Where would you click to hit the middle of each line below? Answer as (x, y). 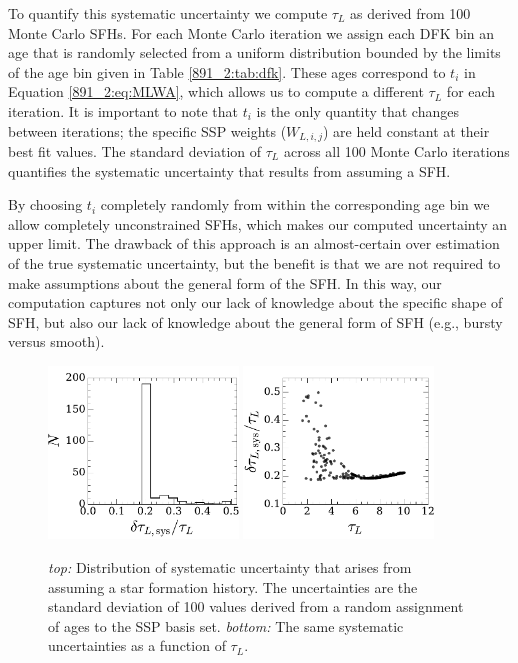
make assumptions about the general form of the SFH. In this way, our (225, 282)
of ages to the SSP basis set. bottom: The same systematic (226, 625)
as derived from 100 (410, 13)
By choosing (45, 204)
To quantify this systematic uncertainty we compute (168, 13)
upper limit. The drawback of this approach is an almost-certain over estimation (254, 243)
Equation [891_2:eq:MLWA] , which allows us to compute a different (216, 91)
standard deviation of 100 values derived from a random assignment (256, 606)
